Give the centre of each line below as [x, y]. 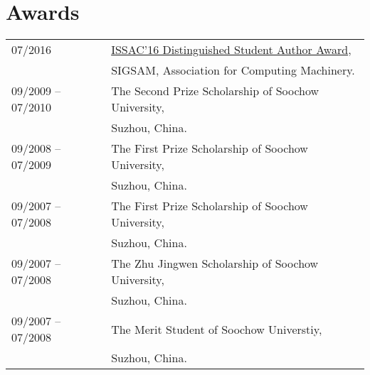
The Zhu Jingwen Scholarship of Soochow [215, 263]
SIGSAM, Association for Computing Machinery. [233, 70]
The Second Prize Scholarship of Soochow [215, 91]
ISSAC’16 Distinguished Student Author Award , [231, 50]
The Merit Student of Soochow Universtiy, [217, 329]
